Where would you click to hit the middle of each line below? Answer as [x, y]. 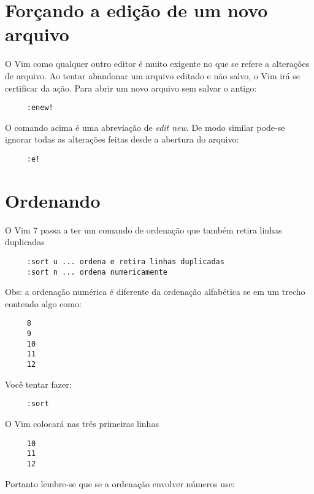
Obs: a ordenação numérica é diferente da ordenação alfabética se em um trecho [155, 292]
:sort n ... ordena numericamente [97, 272]
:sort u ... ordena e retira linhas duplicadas [125, 261]
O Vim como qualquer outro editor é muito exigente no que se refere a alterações [157, 64]
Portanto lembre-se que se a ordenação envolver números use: [120, 483]
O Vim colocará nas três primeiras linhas [82, 423]
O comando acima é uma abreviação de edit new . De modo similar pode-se [145, 127]
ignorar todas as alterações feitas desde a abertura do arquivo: [122, 139]
